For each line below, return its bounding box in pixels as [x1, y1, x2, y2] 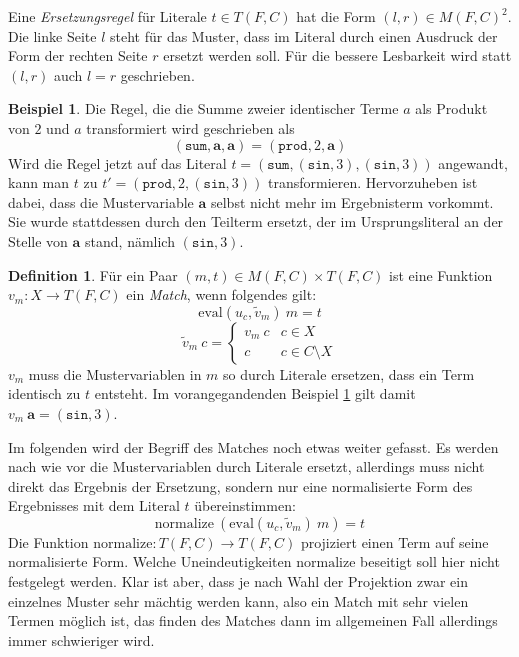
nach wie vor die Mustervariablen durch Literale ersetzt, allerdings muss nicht [8, 456, 485, 477]
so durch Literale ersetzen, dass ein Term [223, 363, 475, 384]
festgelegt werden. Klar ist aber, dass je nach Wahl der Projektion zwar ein [8, 571, 469, 592]
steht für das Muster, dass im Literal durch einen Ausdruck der [109, 25, 498, 46]
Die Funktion [8, 531, 89, 552]
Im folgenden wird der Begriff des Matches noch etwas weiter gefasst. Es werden [8, 436, 499, 457]
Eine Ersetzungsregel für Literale [8, 6, 207, 26]
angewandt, [438, 152, 508, 173]
